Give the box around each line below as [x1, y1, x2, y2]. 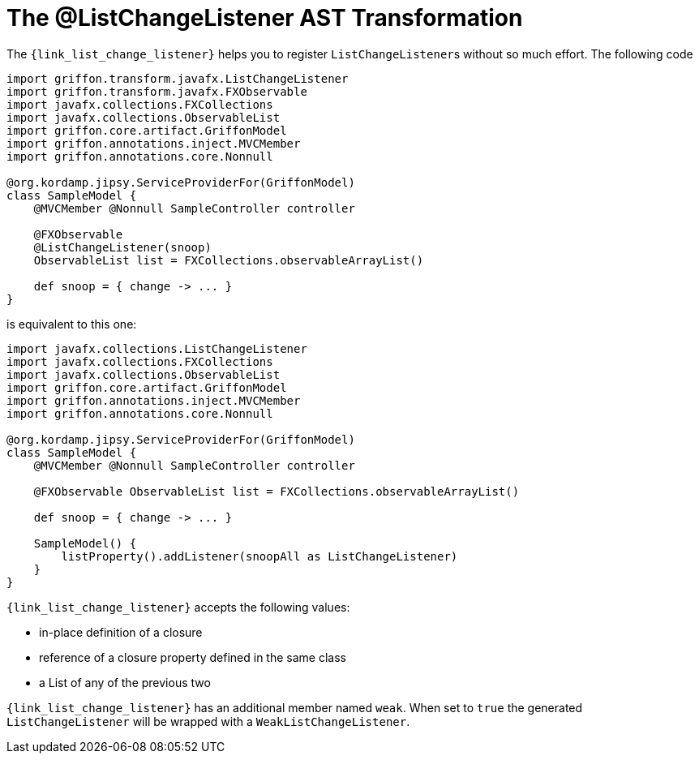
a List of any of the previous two [39, 675, 211, 689]
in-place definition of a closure [39, 625, 203, 639]
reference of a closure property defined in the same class [39, 650, 346, 664]
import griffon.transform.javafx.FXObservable [6, 84, 307, 98]
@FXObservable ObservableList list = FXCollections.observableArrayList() [33, 484, 520, 498]
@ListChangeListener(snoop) [33, 240, 212, 254]
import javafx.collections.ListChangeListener [6, 341, 307, 355]
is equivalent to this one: [6, 316, 137, 331]
